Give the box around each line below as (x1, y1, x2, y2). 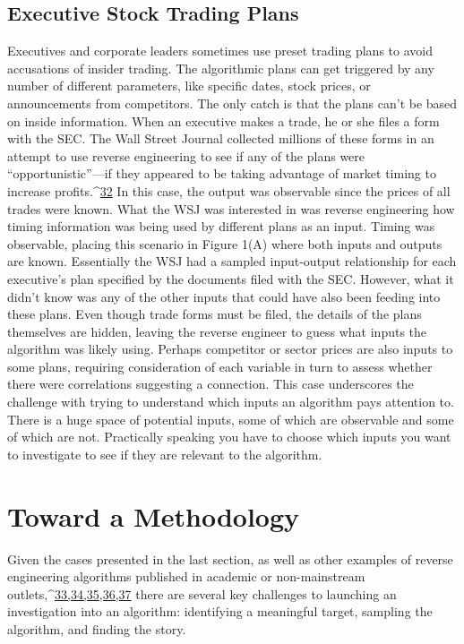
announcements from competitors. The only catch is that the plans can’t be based (7, 93, 458, 112)
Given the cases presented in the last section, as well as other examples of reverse (7, 549, 453, 568)
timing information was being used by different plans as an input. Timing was (7, 217, 435, 236)
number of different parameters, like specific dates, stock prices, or (7, 76, 371, 95)
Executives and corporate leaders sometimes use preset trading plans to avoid (7, 41, 433, 60)
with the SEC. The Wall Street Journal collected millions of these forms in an (7, 129, 434, 148)
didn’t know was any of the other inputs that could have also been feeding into (7, 287, 441, 305)
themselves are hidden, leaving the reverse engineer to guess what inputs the (7, 322, 427, 340)
